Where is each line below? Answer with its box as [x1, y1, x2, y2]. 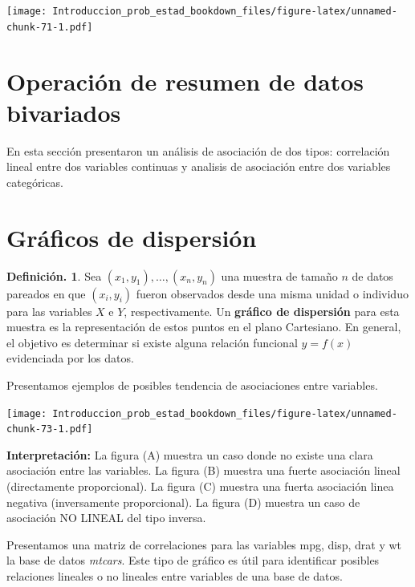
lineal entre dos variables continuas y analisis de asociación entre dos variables [6, 158, 391, 175]
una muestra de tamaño [221, 267, 338, 284]
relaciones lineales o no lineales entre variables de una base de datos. [6, 567, 343, 584]
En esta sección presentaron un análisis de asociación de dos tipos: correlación [6, 142, 390, 159]
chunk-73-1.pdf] [6, 423, 93, 435]
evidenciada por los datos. [6, 350, 134, 366]
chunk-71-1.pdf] [6, 21, 93, 33]
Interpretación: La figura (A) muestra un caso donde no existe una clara [6, 446, 373, 463]
